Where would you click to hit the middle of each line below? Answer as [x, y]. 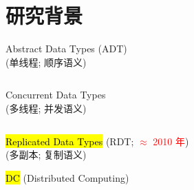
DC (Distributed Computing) [67, 177]
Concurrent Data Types [56, 95]
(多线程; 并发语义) [46, 108]
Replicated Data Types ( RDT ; [70, 141]
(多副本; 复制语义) [46, 155]
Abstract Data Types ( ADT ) [66, 49]
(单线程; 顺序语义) [46, 62]
